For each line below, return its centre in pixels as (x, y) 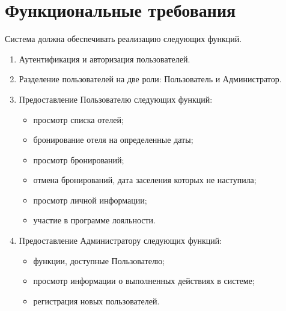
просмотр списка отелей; (78, 119)
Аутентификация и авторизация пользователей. (105, 59)
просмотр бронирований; (79, 159)
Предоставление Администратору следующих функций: (120, 240)
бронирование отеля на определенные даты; (113, 140)
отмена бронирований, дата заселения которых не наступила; (145, 180)
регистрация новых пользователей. (96, 300)
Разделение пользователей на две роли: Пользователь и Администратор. (150, 79)
